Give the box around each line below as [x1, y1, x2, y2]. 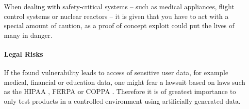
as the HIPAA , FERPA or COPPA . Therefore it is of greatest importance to [4, 86, 236, 96]
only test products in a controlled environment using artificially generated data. [4, 95, 241, 106]
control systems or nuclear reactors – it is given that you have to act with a [4, 11, 229, 21]
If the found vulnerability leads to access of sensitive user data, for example [4, 67, 229, 78]
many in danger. [4, 30, 52, 40]
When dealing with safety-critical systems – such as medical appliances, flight [4, 1, 234, 11]
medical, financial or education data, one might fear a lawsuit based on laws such [4, 77, 245, 87]
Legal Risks [4, 48, 43, 59]
